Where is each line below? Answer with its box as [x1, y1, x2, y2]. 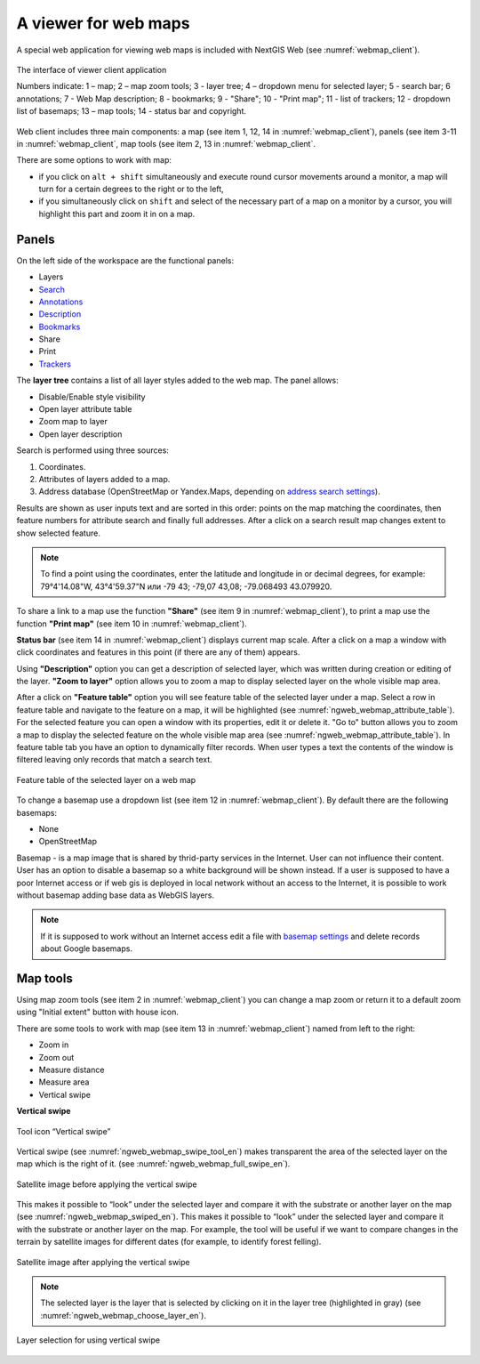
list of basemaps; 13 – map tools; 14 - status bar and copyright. [16, 106, 246, 117]
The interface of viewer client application [16, 64, 167, 75]
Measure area [38, 1077, 90, 1087]
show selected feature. [16, 528, 101, 538]
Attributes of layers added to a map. [38, 474, 171, 484]
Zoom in [38, 1039, 69, 1050]
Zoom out [38, 1052, 75, 1062]
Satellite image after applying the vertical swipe [16, 1256, 190, 1267]
